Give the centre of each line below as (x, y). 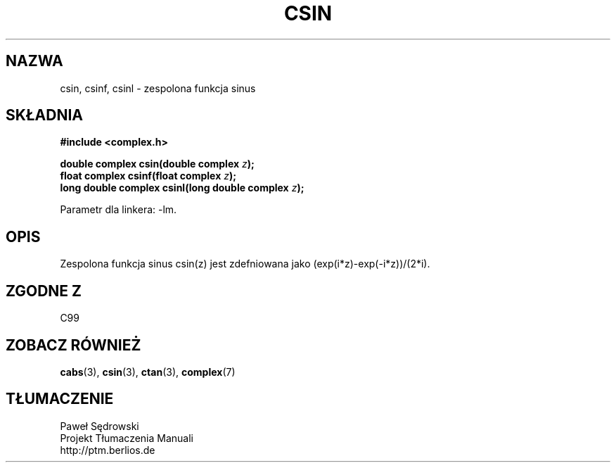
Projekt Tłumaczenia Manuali (127, 438)
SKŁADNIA (44, 115)
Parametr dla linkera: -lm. (118, 210)
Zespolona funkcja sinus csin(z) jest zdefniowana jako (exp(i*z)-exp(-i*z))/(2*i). (245, 264)
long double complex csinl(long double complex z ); (182, 188)
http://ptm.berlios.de (108, 450)
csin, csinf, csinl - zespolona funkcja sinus (158, 88)
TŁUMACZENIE (60, 399)
